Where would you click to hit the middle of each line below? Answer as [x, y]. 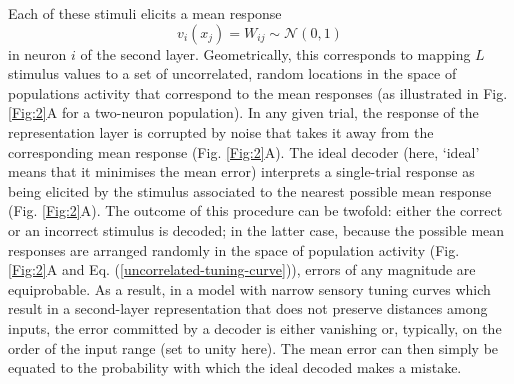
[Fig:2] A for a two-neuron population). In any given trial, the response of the [243, 112]
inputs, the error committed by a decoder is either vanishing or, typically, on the [255, 327]
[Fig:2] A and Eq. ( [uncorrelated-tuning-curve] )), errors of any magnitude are [242, 269]
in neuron [37, 53]
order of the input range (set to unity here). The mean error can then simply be [253, 347]
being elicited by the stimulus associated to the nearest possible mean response [250, 190]
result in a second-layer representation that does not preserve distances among [248, 308]
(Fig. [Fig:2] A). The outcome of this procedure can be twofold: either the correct [255, 210]
